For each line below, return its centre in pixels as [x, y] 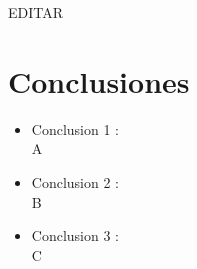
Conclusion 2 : [75, 181]
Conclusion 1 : [75, 128]
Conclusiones [99, 80]
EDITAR [36, 12]
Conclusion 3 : [75, 235]
